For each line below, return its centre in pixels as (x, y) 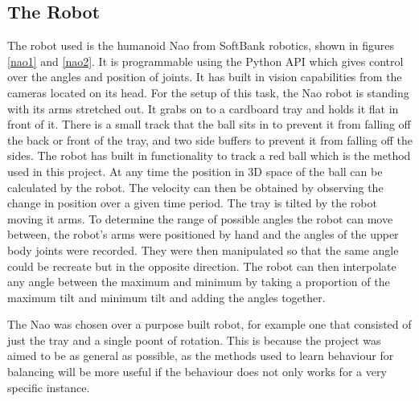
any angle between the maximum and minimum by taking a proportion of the (199, 282)
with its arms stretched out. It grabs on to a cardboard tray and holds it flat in (203, 108)
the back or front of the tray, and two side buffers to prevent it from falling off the (210, 139)
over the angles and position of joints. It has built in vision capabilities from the (205, 77)
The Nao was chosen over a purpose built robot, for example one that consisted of (209, 324)
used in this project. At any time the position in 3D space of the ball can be (195, 171)
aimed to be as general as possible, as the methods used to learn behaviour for (201, 356)
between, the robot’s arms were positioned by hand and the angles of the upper (203, 234)
